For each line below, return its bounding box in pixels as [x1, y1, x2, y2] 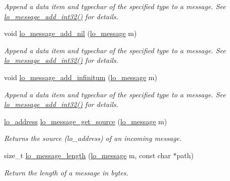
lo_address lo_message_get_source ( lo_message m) [4, 116, 167, 126]
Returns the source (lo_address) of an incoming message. [4, 133, 182, 143]
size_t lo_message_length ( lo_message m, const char [4, 150, 171, 160]
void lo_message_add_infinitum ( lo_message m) [4, 71, 157, 82]
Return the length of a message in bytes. [4, 167, 128, 177]
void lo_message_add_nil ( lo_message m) [4, 28, 137, 39]
